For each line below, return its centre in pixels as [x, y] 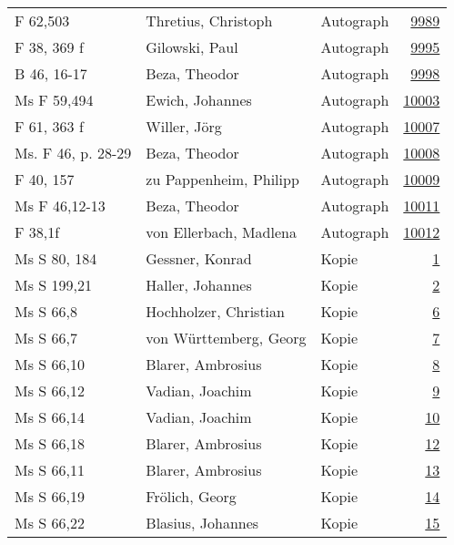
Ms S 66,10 [50, 364]
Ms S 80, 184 [56, 258]
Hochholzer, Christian [215, 311]
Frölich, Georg [191, 496]
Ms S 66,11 [50, 470]
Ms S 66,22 [50, 523]
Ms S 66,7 [46, 338]
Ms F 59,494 [54, 100]
